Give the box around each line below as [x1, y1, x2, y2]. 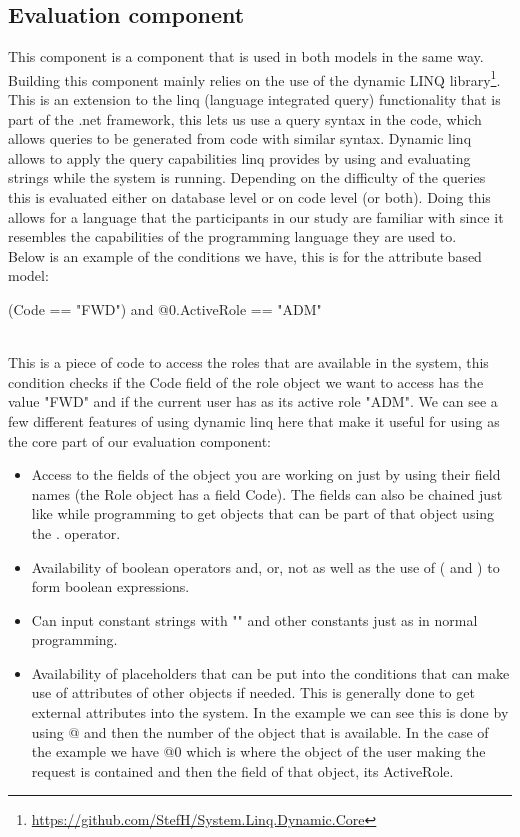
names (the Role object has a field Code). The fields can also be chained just [31, 483, 503, 504]
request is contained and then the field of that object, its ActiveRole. [31, 760, 454, 781]
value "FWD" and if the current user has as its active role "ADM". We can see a [8, 391, 498, 412]
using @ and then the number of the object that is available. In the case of [31, 721, 489, 742]
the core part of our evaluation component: [8, 430, 272, 451]
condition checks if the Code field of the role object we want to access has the [8, 371, 484, 392]
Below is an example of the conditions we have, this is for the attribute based [8, 245, 482, 266]
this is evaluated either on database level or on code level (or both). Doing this [8, 187, 491, 208]
